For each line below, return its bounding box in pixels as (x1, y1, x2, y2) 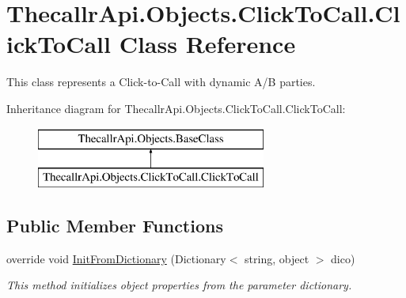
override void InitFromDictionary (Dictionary (6, 250, 226, 266)
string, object (245, 250, 309, 266)
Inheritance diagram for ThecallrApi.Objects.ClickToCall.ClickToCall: (6, 100, 346, 116)
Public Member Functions (6, 213, 223, 238)
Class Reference (119, 28, 296, 60)
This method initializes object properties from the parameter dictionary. (6, 277, 352, 293)
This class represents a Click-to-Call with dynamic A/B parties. (6, 74, 316, 90)
